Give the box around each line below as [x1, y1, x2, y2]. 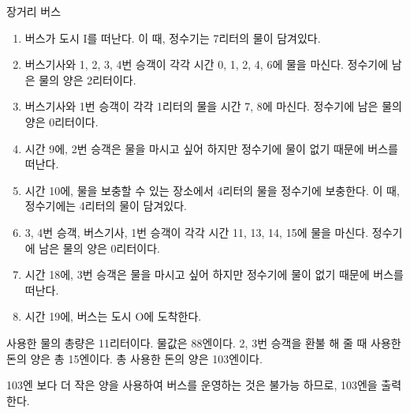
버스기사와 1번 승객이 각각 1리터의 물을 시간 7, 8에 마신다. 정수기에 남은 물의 [24, 98, 402, 115]
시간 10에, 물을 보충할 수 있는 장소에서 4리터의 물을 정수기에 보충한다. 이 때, [24, 182, 400, 198]
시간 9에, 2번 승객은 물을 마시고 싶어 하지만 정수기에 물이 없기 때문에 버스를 [24, 140, 398, 156]
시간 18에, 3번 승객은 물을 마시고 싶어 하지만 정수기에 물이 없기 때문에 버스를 [24, 266, 404, 283]
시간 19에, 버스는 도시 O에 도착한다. [24, 308, 202, 325]
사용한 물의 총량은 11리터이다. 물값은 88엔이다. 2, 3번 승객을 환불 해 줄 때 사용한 [6, 334, 401, 351]
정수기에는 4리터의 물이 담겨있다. [24, 197, 187, 214]
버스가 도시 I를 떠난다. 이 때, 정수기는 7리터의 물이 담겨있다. [24, 29, 321, 46]
